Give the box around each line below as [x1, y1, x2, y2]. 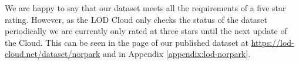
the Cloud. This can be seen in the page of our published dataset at [5, 36, 248, 48]
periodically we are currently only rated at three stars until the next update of [5, 25, 287, 37]
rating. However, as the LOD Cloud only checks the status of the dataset [5, 13, 267, 25]
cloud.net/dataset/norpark [5, 48, 100, 60]
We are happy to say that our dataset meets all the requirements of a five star [5, 2, 286, 14]
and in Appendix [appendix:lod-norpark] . [103, 48, 251, 60]
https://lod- [251, 36, 294, 48]
